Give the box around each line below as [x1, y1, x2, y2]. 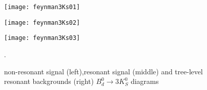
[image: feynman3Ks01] [4, 4, 80, 11]
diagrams [130, 76, 159, 86]
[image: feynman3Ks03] [4, 34, 80, 42]
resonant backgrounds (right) [4, 76, 94, 86]
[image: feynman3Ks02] [4, 19, 80, 26]
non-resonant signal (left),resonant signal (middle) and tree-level [4, 66, 203, 76]
